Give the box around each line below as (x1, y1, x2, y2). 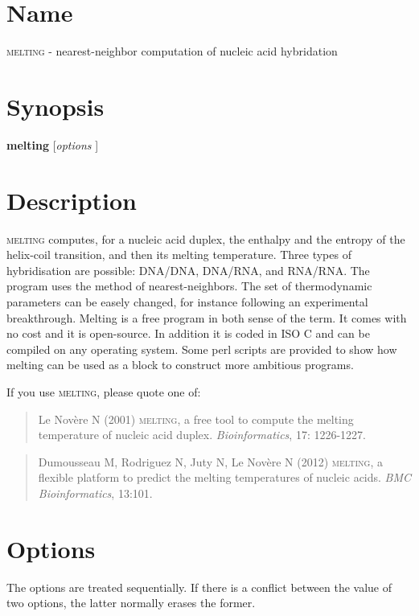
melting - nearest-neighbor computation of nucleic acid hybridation (6, 43, 338, 60)
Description (6, 183, 138, 216)
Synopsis (6, 89, 105, 122)
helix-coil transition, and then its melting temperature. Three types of (6, 246, 351, 263)
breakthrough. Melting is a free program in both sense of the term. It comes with (6, 309, 407, 326)
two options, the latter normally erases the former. (6, 594, 256, 611)
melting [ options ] (6, 136, 99, 153)
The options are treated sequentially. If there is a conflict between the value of (6, 578, 392, 595)
